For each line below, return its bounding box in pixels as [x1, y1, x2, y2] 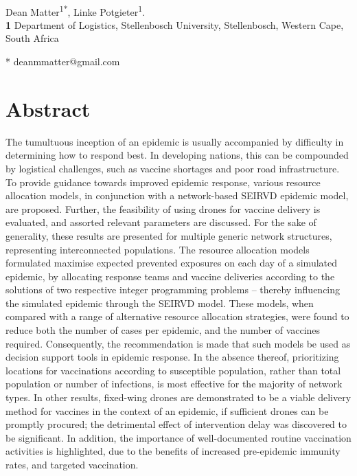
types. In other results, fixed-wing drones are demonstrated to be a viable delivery [5, 390, 352, 405]
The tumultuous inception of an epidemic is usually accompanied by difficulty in [5, 134, 344, 148]
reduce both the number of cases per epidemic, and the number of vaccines [5, 323, 321, 337]
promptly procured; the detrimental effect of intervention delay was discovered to [5, 417, 347, 431]
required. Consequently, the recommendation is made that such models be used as [5, 336, 351, 350]
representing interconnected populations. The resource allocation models [5, 242, 310, 256]
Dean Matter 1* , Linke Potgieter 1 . [5, 2, 145, 19]
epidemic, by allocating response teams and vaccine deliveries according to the [5, 269, 335, 283]
